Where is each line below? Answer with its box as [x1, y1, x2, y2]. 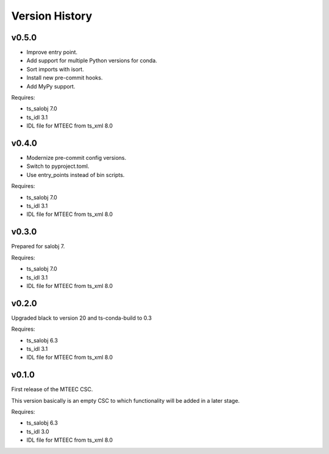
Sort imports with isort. [26, 65, 85, 73]
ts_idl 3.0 [26, 428, 49, 435]
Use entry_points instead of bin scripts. [26, 171, 125, 178]
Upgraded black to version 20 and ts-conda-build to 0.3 [11, 314, 152, 322]
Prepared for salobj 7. [11, 243, 65, 250]
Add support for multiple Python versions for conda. [26, 57, 158, 64]
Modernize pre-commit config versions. [26, 154, 127, 162]
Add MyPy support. [26, 82, 76, 90]
